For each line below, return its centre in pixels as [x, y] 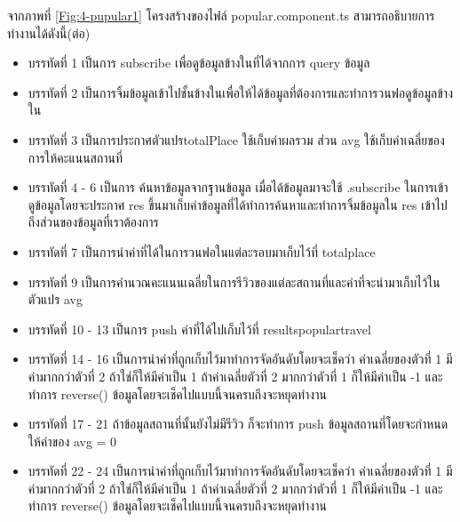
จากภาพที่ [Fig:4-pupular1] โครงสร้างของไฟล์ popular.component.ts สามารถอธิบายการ [221, 15]
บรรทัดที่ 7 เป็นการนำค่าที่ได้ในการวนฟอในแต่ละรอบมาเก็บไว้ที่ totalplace [202, 251]
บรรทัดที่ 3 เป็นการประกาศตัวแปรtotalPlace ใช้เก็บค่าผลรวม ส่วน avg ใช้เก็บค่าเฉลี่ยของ [236, 139]
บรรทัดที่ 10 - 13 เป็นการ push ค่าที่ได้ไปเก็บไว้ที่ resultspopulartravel [199, 329]
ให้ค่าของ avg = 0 [72, 441]
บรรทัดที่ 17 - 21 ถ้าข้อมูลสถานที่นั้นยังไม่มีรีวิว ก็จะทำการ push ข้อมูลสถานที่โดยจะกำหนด [238, 424]
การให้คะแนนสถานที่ [75, 157]
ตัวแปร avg [55, 299]
